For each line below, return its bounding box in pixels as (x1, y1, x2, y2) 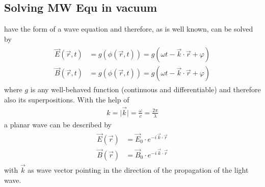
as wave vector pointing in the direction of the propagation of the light (28, 164, 249, 175)
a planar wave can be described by (4, 119, 112, 129)
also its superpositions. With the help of (4, 94, 129, 105)
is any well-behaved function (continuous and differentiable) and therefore (30, 84, 261, 95)
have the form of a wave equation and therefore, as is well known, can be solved (4, 23, 253, 34)
